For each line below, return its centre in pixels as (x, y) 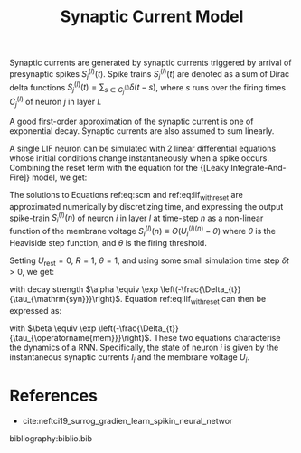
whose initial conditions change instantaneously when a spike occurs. (139, 158)
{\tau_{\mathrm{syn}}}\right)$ (65, 299)
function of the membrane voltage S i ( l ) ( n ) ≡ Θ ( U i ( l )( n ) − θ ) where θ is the (142, 231)
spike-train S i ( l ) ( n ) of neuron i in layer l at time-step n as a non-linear (136, 218)
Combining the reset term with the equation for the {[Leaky (119, 167)
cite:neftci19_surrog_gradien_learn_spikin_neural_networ (127, 420)
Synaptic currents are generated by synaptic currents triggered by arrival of (150, 63)
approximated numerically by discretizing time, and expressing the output (146, 206)
